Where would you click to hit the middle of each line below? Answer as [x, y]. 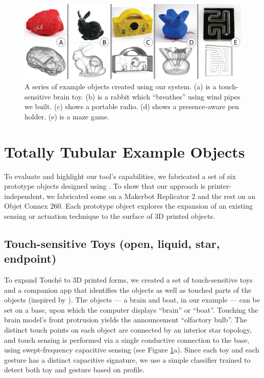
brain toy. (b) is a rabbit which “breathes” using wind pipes [147, 96]
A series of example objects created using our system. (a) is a [121, 86]
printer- [220, 186]
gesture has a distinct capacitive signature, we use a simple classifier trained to [127, 359]
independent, [24, 196]
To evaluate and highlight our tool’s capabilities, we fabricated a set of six [120, 176]
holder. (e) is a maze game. [67, 116]
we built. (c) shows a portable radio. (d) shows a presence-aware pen [132, 106]
